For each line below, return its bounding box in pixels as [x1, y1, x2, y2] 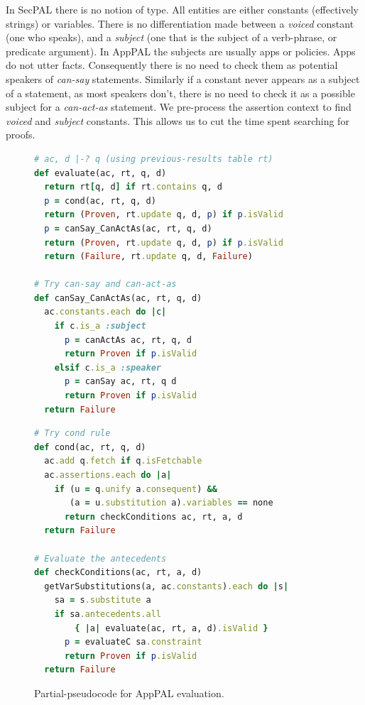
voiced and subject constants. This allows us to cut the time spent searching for [6, 113, 349, 128]
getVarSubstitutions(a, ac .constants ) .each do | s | [44, 581, 289, 591]
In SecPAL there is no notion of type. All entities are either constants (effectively [6, 2, 359, 16]
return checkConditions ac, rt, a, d [64, 511, 243, 522]
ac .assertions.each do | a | [44, 470, 172, 480]
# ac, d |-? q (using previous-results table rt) [34, 153, 273, 164]
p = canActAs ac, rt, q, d [64, 334, 192, 345]
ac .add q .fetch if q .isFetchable [44, 456, 202, 466]
